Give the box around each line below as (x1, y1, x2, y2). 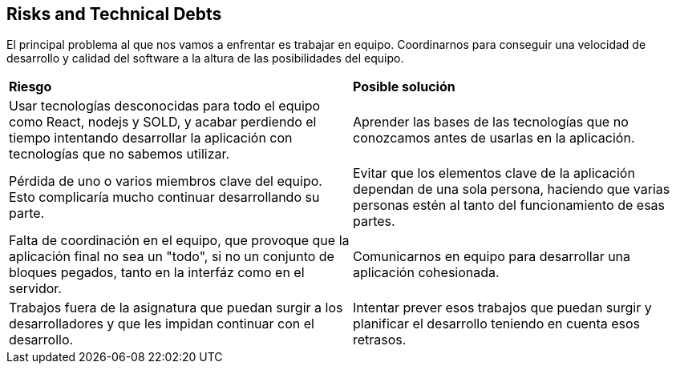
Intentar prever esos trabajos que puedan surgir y (353, 300, 652, 316)
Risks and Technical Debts (6, 4, 222, 24)
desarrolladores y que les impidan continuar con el (9, 316, 314, 332)
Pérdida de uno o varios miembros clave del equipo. (9, 173, 322, 190)
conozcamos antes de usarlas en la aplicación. (353, 130, 635, 147)
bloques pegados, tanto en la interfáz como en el (9, 264, 305, 281)
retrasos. (353, 332, 407, 348)
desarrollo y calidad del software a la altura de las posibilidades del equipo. (6, 51, 404, 66)
